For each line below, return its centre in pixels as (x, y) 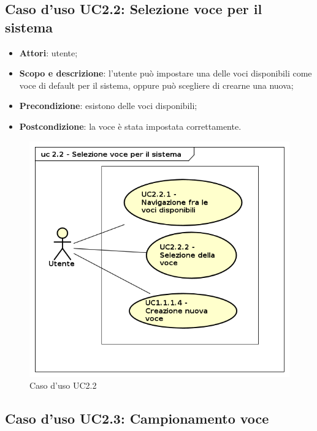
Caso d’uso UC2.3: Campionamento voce (137, 418)
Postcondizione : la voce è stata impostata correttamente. (130, 126)
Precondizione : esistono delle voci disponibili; (108, 106)
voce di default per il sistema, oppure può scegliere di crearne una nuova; (156, 85)
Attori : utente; (48, 52)
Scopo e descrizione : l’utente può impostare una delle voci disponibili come (166, 73)
